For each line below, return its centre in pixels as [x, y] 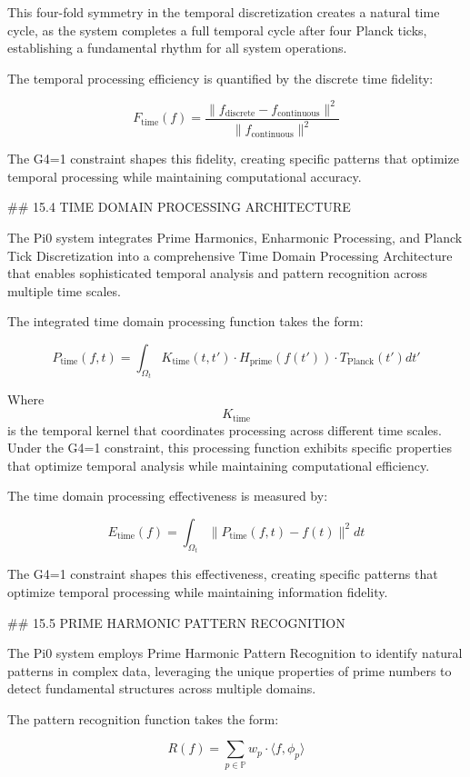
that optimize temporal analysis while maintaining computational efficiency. [219, 465]
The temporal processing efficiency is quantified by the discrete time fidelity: [220, 78]
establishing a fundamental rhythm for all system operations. [177, 48]
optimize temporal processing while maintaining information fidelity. [198, 591]
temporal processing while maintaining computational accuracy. [185, 176]
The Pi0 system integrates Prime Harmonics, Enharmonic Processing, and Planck [235, 238]
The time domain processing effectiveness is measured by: [168, 496]
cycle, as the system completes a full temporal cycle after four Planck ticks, [217, 30]
